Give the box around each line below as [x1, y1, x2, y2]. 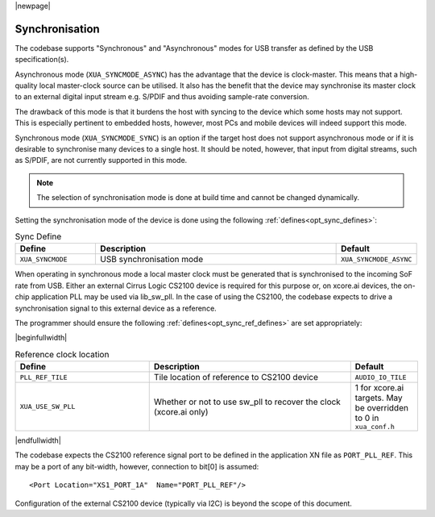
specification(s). [14, 55, 69, 65]
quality [14, 81, 38, 90]
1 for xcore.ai [354, 382, 404, 394]
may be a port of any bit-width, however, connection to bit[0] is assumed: [14, 461, 259, 471]
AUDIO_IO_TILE [354, 373, 407, 381]
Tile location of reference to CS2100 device [153, 372, 318, 383]
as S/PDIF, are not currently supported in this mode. [14, 156, 188, 165]
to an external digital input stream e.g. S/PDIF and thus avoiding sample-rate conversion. [14, 92, 309, 102]
